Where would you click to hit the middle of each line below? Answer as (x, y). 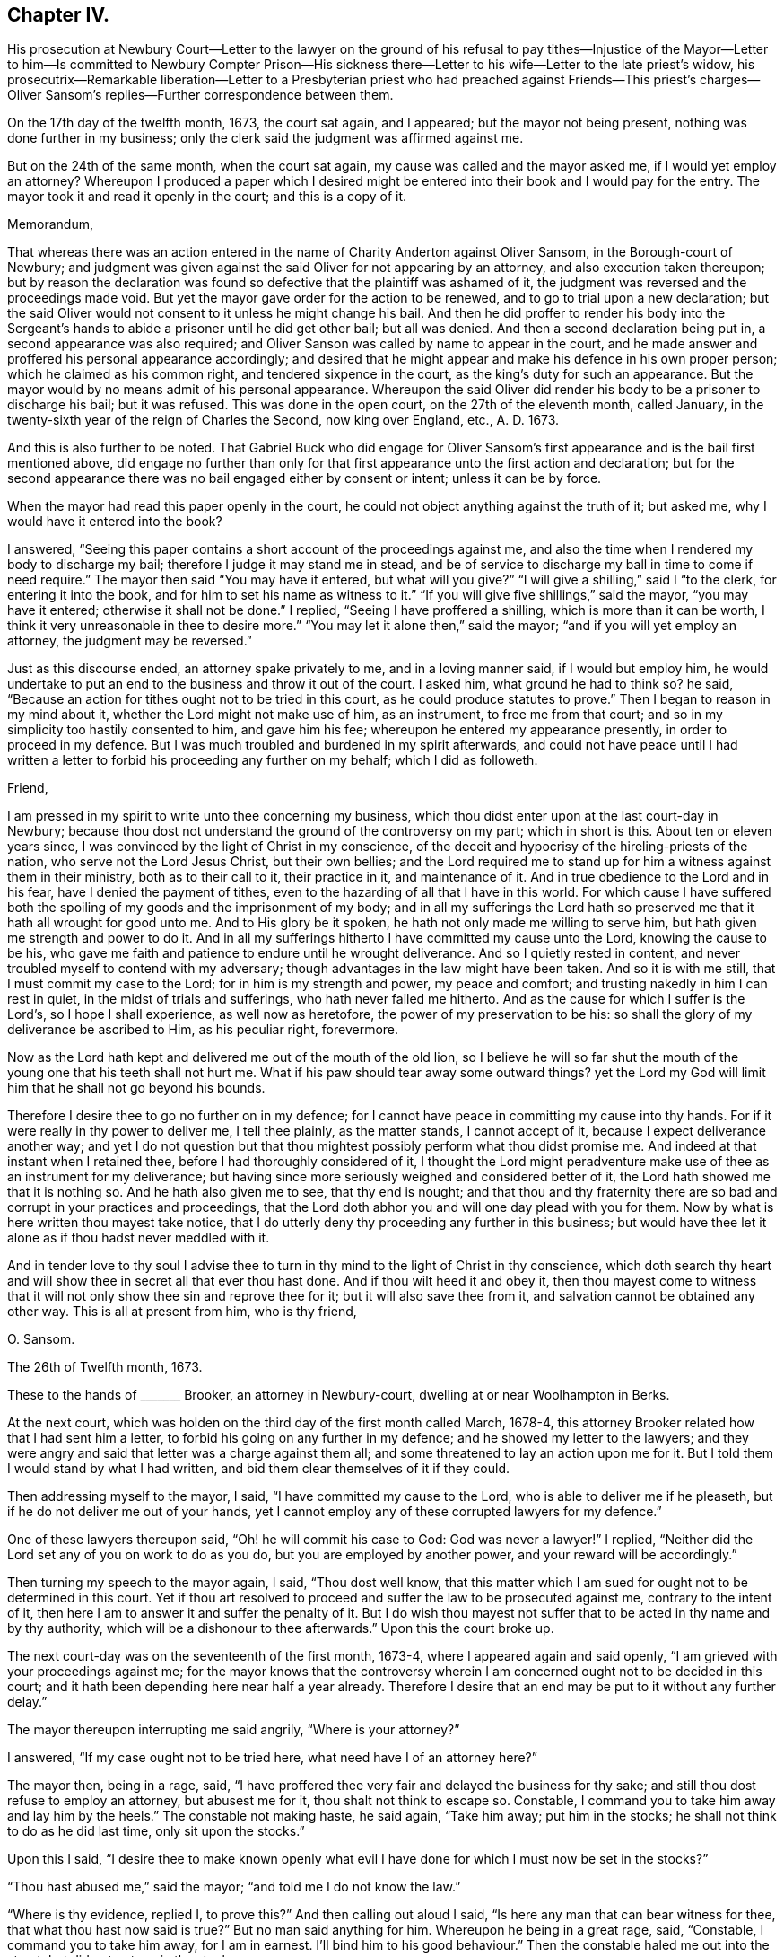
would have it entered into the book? (115, 522)
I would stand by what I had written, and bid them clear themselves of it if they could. (259, 1469)
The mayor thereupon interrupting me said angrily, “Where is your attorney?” (234, 1730)
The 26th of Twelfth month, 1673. (105, 1367)
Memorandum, (51, 224)
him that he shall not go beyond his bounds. (136, 1088)
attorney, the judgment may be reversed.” (130, 641)
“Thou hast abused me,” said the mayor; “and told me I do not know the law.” (234, 1887)
